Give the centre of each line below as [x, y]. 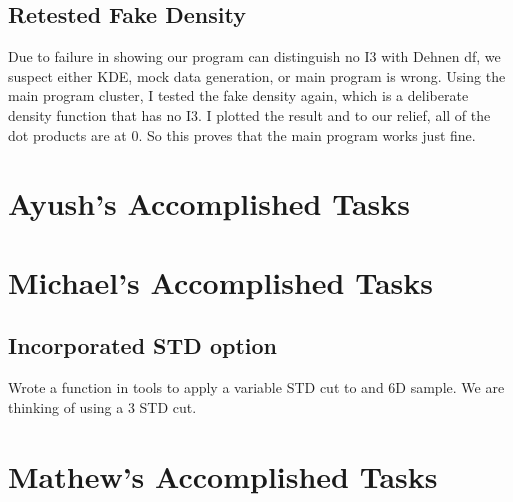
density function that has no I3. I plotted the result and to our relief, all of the [249, 114]
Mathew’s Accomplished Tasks [223, 475]
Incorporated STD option [142, 345]
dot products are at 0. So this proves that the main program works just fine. [242, 134]
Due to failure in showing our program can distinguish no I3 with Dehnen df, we [254, 56]
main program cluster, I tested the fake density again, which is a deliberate [238, 95]
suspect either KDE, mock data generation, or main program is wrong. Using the [257, 75]
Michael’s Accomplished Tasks [221, 281]
